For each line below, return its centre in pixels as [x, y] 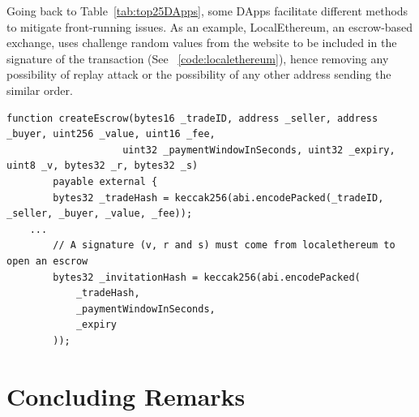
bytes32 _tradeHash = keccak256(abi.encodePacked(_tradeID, [218, 198]
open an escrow [47, 261]
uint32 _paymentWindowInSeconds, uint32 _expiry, [259, 150]
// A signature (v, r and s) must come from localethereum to [224, 245]
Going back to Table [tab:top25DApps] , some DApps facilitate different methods [207, 11]
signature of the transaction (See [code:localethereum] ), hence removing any [198, 58]
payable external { [105, 181]
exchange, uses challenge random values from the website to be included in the [202, 43]
